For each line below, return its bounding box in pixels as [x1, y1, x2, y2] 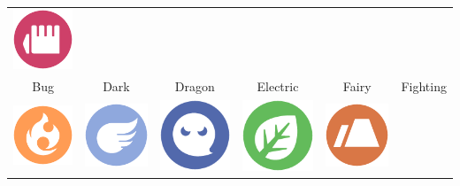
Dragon [174, 76, 215, 95]
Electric [257, 76, 299, 95]
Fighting [401, 76, 447, 95]
